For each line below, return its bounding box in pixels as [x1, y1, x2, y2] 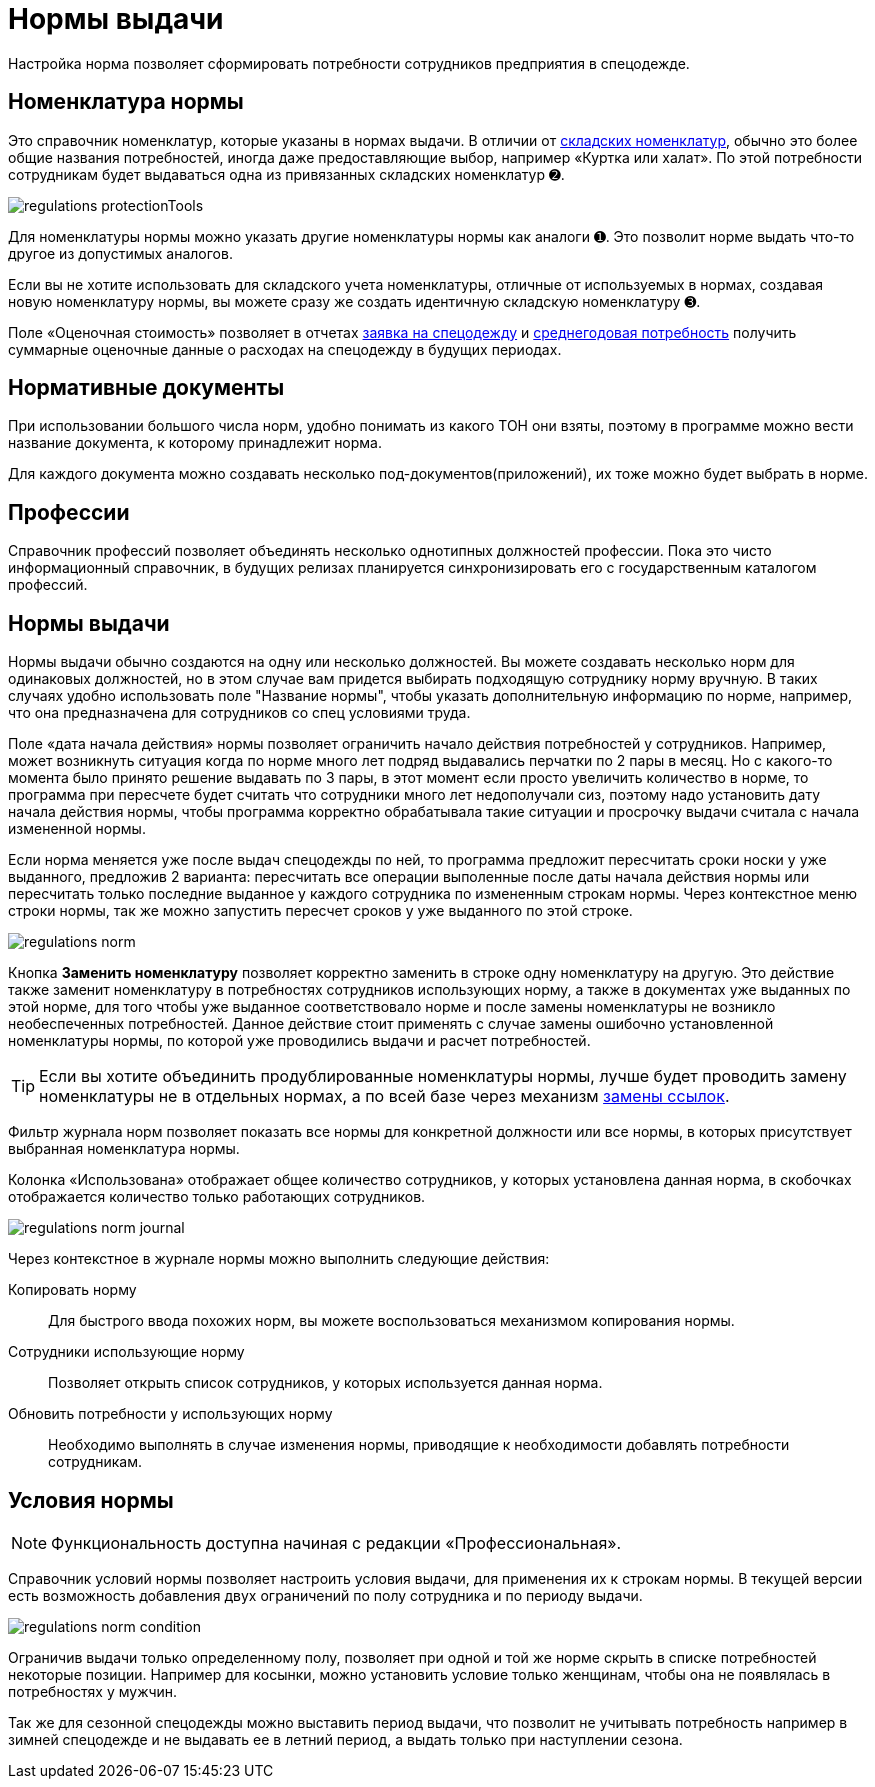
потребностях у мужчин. [8, 1682, 178, 1700]
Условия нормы [8, 1487, 174, 1513]
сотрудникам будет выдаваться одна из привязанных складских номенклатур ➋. [8, 165, 565, 183]
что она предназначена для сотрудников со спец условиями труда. [8, 704, 471, 722]
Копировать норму [8, 1281, 137, 1299]
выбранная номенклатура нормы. [8, 1140, 240, 1158]
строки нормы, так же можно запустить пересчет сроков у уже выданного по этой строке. [8, 902, 633, 920]
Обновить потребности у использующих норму [8, 1405, 333, 1423]
